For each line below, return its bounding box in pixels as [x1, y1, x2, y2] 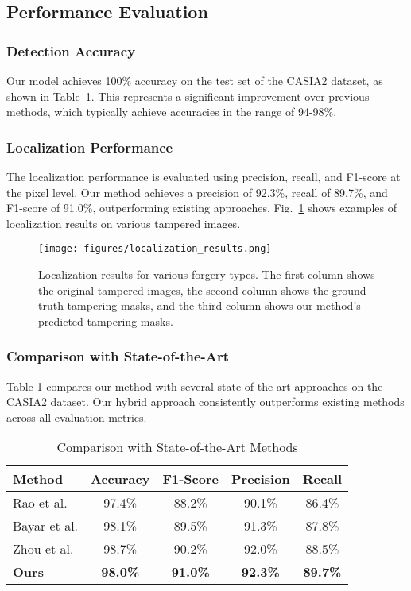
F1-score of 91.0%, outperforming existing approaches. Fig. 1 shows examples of [6, 199, 397, 216]
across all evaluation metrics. [6, 408, 147, 425]
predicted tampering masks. [38, 312, 173, 329]
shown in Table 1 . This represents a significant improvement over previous [6, 87, 370, 104]
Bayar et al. [13, 516, 79, 535]
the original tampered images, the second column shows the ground [38, 281, 366, 298]
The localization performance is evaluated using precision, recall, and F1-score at [6, 168, 401, 184]
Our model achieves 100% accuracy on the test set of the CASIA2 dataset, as [6, 72, 383, 88]
